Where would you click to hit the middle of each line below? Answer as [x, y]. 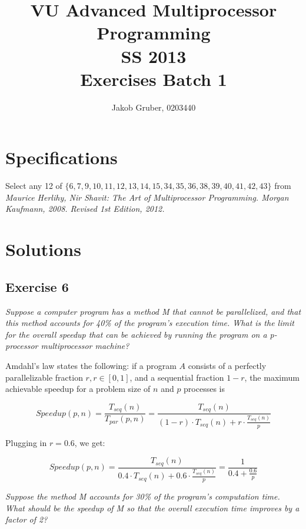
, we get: [90, 442]
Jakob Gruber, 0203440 [154, 107]
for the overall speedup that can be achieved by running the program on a [136, 334]
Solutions [43, 249]
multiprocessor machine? [85, 346]
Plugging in [26, 442]
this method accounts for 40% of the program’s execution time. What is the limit [150, 323]
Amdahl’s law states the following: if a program [91, 365]
